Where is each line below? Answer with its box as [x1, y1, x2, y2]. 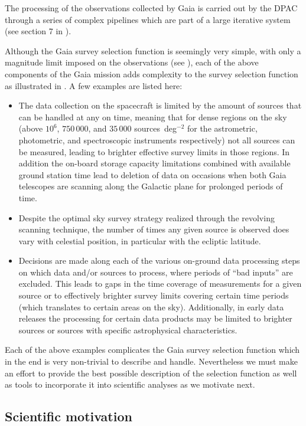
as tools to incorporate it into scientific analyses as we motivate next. [5, 378, 255, 391]
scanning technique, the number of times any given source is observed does [18, 223, 289, 235]
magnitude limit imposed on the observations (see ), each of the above [5, 56, 259, 68]
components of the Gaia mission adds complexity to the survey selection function [5, 67, 298, 80]
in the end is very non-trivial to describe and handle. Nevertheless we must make [5, 355, 298, 368]
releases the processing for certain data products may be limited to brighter [18, 312, 292, 325]
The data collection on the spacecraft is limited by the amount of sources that [18, 99, 302, 112]
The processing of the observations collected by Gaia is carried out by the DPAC [5, 2, 298, 14]
